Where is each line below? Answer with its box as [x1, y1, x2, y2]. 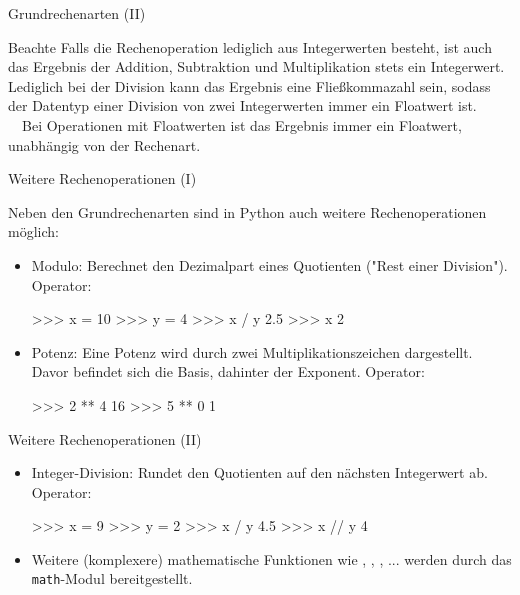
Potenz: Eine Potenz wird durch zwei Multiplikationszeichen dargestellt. [31, 341, 473, 362]
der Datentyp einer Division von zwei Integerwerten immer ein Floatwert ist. [8, 95, 477, 116]
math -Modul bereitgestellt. [31, 568, 193, 589]
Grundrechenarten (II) [8, 3, 146, 23]
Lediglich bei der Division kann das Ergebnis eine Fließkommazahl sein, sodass [8, 75, 491, 96]
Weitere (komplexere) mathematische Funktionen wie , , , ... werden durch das [31, 548, 512, 569]
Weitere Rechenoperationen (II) [8, 428, 202, 449]
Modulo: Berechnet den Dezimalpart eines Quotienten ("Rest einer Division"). [31, 254, 508, 275]
